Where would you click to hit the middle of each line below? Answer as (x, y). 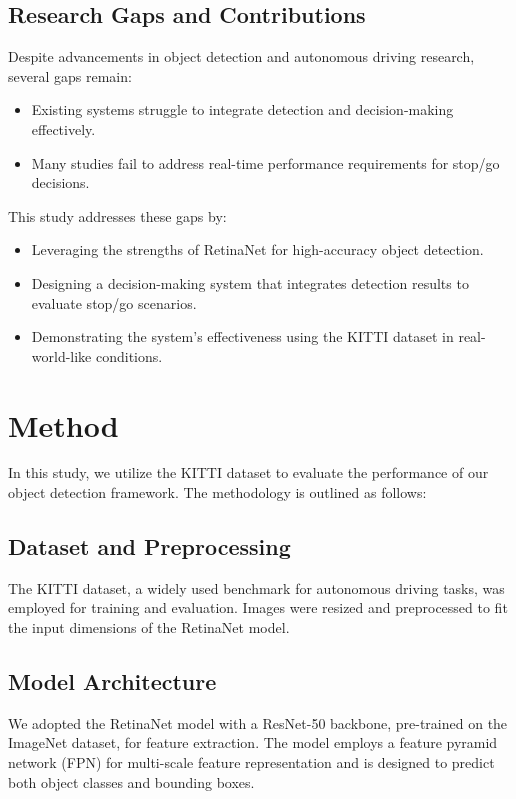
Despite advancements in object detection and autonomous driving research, (241, 56)
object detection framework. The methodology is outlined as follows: (217, 492)
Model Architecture (112, 681)
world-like (61, 355)
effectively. (63, 128)
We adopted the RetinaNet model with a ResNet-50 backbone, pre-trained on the (258, 722)
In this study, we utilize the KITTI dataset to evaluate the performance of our (248, 472)
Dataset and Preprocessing (149, 546)
